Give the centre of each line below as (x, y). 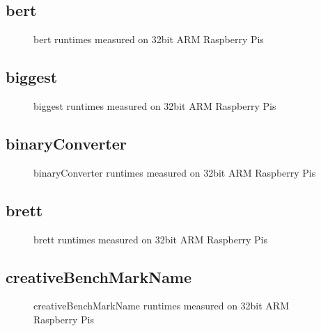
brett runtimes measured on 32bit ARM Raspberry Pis (150, 239)
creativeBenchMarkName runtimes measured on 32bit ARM (162, 306)
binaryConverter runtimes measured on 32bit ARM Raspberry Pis (175, 172)
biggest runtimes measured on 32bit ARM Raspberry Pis (155, 106)
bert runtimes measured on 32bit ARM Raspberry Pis (149, 39)
